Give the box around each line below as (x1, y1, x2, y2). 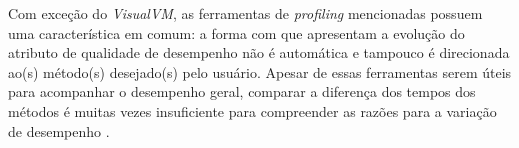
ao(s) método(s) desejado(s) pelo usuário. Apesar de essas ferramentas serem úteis (8, 61, 512, 82)
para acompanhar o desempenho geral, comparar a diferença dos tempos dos (8, 81, 476, 102)
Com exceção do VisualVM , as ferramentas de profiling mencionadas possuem (8, 3, 483, 23)
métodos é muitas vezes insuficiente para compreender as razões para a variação (8, 100, 497, 121)
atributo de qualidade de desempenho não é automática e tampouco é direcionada (8, 42, 510, 63)
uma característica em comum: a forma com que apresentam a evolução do (8, 22, 465, 43)
